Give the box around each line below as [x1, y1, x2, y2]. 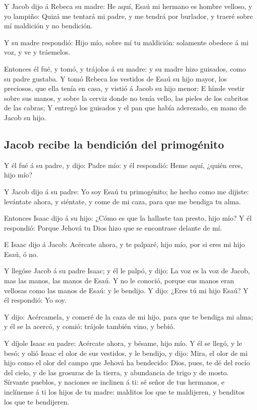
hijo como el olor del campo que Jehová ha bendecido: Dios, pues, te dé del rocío [4, 357, 250, 368]
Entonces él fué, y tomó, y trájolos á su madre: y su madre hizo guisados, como [4, 63, 246, 74]
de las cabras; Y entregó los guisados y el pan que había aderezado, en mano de [4, 102, 247, 113]
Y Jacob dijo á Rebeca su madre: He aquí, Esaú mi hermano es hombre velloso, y [4, 1, 253, 11]
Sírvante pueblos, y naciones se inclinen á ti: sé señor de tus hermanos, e [4, 377, 225, 387]
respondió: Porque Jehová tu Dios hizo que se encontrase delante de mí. [4, 222, 222, 233]
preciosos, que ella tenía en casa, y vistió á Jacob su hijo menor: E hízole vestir [4, 83, 245, 93]
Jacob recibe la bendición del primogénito [4, 136, 224, 152]
